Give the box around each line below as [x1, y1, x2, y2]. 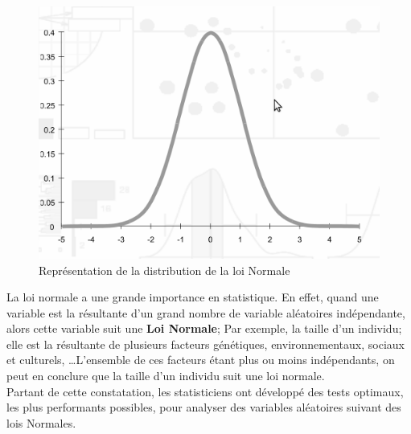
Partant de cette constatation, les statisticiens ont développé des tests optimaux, [6, 383, 404, 399]
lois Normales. [6, 414, 76, 431]
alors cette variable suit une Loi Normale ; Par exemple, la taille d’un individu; [6, 320, 402, 337]
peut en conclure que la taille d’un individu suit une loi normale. [6, 367, 325, 384]
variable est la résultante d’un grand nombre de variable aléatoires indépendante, [6, 304, 405, 321]
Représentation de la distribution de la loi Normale [39, 261, 290, 278]
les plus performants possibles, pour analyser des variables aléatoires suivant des [6, 399, 401, 416]
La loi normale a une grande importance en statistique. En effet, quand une [6, 289, 379, 305]
